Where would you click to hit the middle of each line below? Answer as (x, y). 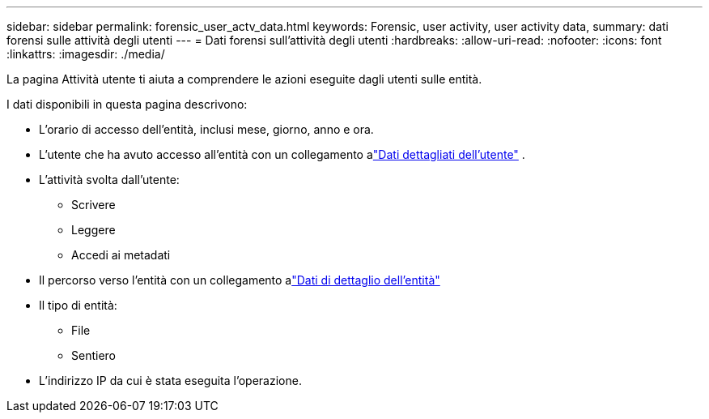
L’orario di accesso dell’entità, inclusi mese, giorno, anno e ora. (206, 129)
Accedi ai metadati (121, 255)
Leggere (93, 230)
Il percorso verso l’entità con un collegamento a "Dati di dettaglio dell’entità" (240, 280)
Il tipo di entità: (78, 305)
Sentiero (93, 355)
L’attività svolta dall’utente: (109, 180)
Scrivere (93, 205)
